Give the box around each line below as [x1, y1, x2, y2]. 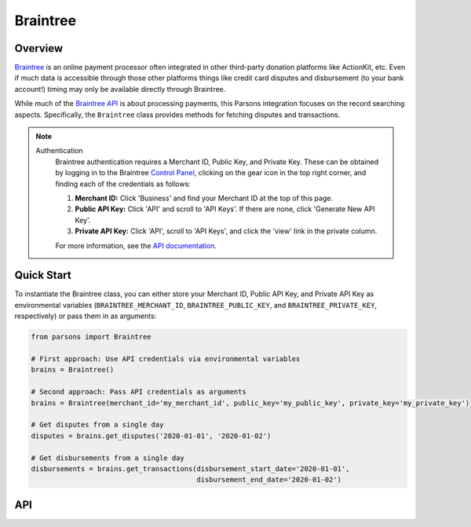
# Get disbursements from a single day [31, 453, 184, 463]
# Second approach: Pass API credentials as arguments [31, 387, 246, 397]
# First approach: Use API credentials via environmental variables [31, 354, 301, 363]
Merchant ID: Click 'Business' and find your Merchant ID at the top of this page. [75, 193, 334, 203]
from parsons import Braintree [31, 332, 152, 342]
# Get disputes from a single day [31, 420, 164, 430]
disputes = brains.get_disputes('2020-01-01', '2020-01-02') [31, 431, 272, 440]
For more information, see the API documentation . [55, 240, 217, 251]
